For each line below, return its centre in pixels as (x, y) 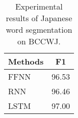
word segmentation (39, 29)
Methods (26, 61)
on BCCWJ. (39, 41)
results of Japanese (39, 18)
